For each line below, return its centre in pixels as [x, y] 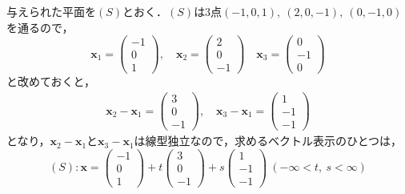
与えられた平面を [51, 11]
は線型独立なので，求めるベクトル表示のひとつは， [268, 141]
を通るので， [40, 27]
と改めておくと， [51, 81]
